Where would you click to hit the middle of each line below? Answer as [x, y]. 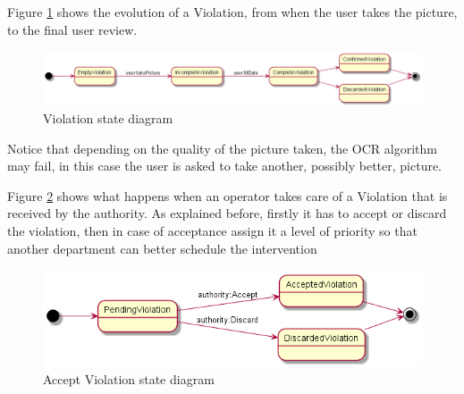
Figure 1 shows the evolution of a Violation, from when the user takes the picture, [232, 12]
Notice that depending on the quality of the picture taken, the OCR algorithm [222, 148]
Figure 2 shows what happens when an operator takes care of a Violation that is [228, 195]
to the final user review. [72, 29]
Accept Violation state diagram [129, 378]
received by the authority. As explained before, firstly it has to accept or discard [227, 213]
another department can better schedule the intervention [162, 248]
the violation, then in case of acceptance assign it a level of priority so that [212, 231]
